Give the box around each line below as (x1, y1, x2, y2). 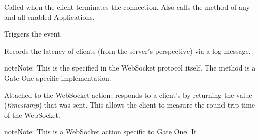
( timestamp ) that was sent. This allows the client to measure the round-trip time (4, 99, 255, 110)
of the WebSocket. (4, 109, 60, 120)
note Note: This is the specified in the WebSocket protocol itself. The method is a (4, 62, 256, 73)
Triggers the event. (4, 28, 62, 39)
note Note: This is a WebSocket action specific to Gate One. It (4, 126, 197, 137)
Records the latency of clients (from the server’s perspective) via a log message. (4, 45, 251, 56)
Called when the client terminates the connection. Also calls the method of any (4, 2, 250, 12)
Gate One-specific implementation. (4, 72, 112, 83)
